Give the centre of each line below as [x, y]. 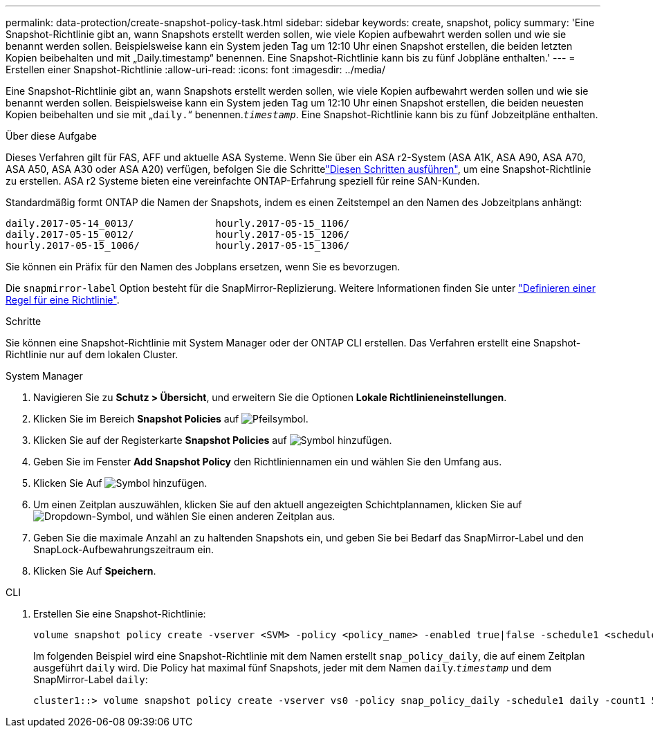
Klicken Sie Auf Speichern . [95, 571]
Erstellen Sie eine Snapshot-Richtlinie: [120, 614]
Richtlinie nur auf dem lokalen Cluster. [92, 354]
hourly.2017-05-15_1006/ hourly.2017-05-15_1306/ [178, 245]
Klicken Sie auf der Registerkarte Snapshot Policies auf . [213, 440]
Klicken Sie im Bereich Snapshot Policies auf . [171, 419]
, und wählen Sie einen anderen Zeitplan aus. [233, 516]
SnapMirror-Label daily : [91, 679]
